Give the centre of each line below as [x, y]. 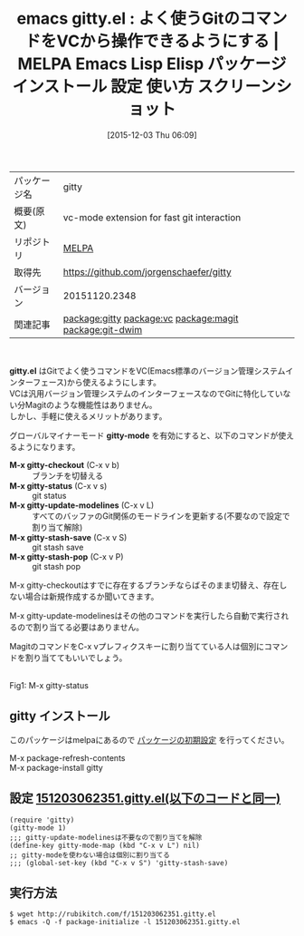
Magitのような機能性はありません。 [91, 405]
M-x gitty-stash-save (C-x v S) [68, 537]
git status [49, 495]
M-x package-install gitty [57, 767]
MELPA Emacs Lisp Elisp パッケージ [152, 64]
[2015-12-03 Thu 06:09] [152, 135]
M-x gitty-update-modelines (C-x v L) [82, 505]
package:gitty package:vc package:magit [151, 318]
